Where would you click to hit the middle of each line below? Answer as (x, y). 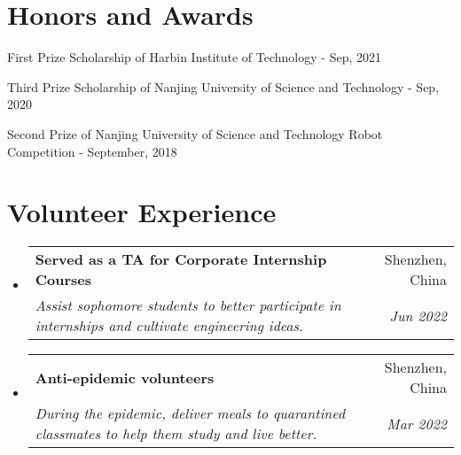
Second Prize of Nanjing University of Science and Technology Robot (195, 133)
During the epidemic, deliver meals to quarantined (190, 413)
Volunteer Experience (142, 212)
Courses (63, 280)
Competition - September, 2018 (92, 151)
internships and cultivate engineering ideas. (169, 326)
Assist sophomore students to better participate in (188, 305)
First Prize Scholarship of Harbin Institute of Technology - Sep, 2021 (194, 57)
